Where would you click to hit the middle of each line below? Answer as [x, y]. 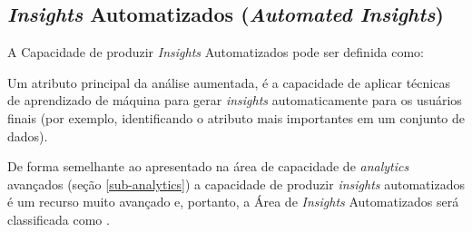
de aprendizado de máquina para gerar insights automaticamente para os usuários [235, 100]
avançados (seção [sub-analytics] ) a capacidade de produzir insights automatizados [236, 184]
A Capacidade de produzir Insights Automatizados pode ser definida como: [216, 52]
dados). [28, 135]
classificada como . [59, 219]
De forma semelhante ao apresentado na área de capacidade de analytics [208, 166]
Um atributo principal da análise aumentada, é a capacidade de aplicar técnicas [229, 82]
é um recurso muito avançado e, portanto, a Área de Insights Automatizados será [233, 202]
